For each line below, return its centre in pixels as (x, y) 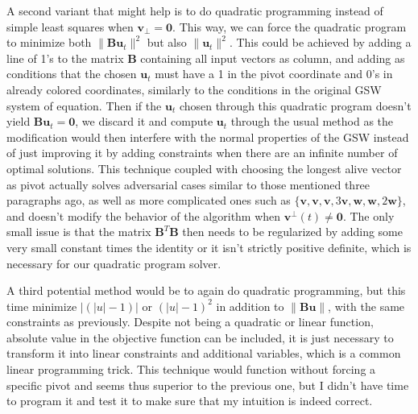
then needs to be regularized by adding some (292, 232)
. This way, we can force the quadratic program (290, 26)
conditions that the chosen (72, 74)
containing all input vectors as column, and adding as (273, 58)
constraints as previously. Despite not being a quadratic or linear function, (190, 322)
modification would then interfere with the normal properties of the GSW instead (208, 137)
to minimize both (49, 42)
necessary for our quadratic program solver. (114, 263)
